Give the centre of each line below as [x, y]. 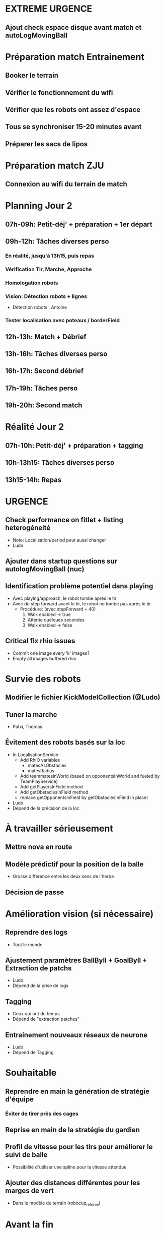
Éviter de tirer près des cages [42, 1114]
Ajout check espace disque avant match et [73, 27]
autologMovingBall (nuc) [45, 569]
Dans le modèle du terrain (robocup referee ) [56, 1204]
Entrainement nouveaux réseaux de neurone [76, 1035]
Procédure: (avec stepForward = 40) [58, 609]
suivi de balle [26, 1155]
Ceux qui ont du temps [36, 1014]
